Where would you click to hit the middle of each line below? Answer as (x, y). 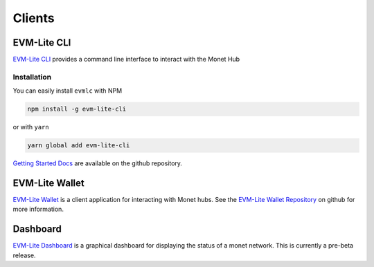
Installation (32, 77)
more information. (38, 209)
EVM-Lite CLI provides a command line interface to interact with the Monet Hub (126, 59)
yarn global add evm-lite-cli (79, 146)
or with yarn (31, 127)
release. (24, 255)
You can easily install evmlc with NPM (68, 91)
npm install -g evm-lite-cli (77, 109)
